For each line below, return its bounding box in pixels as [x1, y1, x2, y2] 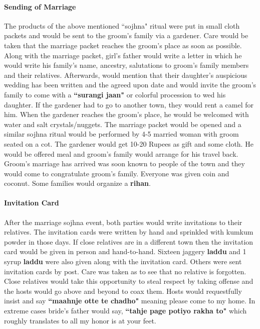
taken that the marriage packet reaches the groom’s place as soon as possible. [4, 40, 242, 50]
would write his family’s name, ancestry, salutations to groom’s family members [4, 60, 249, 70]
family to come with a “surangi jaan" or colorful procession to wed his [4, 89, 226, 99]
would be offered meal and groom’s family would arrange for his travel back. [4, 148, 238, 159]
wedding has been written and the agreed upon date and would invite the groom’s [4, 79, 256, 90]
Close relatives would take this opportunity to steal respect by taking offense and [4, 276, 253, 286]
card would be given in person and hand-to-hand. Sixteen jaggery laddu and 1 [4, 246, 246, 257]
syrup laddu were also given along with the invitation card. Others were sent [4, 256, 242, 267]
